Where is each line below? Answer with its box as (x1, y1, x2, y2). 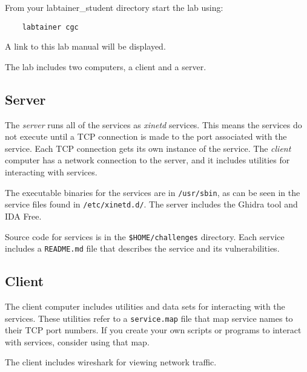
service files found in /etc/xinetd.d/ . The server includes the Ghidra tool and (5, 198, 298, 210)
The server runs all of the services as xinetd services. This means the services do (5, 118, 302, 131)
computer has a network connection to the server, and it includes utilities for (5, 154, 290, 166)
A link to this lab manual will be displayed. (5, 40, 166, 53)
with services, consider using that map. (5, 335, 150, 348)
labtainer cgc (22, 22, 79, 31)
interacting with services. (5, 166, 97, 178)
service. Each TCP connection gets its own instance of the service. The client (5, 142, 291, 154)
